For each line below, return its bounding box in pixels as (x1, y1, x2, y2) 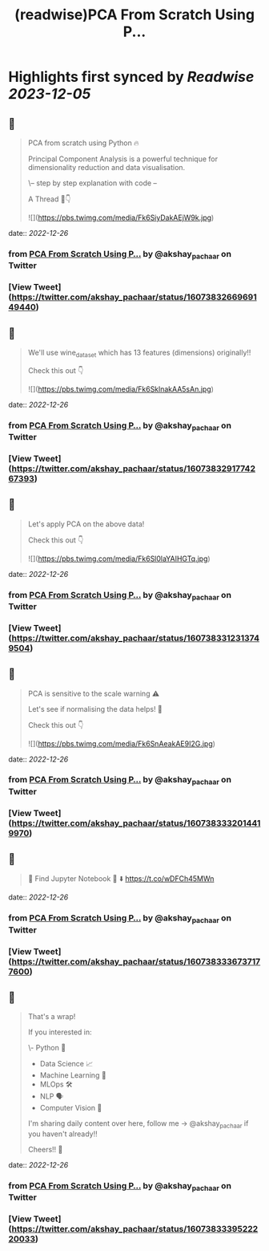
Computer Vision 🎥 (39, 1103, 102, 1113)
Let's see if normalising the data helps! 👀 (27, 704, 163, 713)
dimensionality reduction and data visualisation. (27, 163, 186, 172)
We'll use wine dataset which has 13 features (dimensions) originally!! (27, 347, 251, 359)
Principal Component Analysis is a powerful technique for (27, 154, 219, 164)
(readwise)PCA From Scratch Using (14, 6, 255, 24)
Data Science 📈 (39, 1059, 94, 1069)
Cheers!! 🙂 (27, 1145, 63, 1155)
